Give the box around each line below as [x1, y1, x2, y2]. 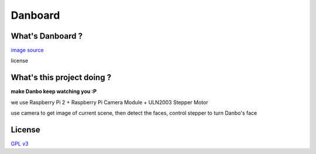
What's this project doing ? [11, 73, 111, 83]
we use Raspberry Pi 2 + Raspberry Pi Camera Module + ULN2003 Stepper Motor [11, 98, 208, 105]
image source [11, 47, 44, 54]
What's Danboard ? [11, 31, 83, 41]
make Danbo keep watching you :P [11, 88, 97, 95]
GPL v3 [11, 141, 29, 148]
